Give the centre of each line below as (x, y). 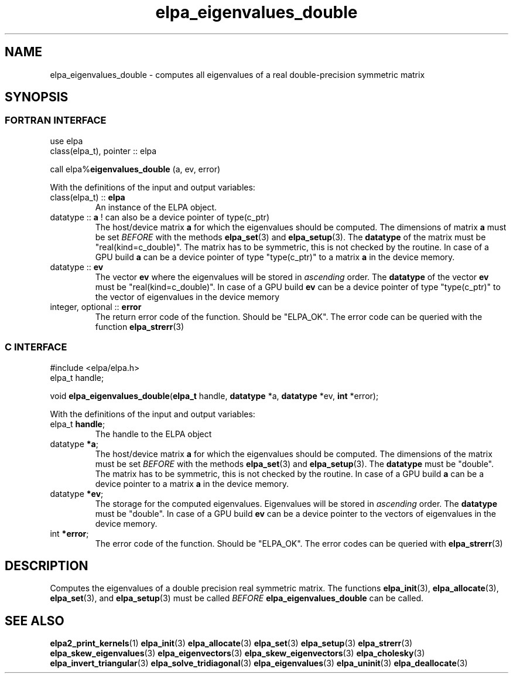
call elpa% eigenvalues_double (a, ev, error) (135, 169)
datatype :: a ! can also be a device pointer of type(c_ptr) (160, 217)
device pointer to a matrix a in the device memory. (192, 483)
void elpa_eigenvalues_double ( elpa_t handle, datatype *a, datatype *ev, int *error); (214, 396)
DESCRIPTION (47, 565)
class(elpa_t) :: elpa (88, 197)
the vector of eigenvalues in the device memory (187, 297)
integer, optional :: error (96, 306)
